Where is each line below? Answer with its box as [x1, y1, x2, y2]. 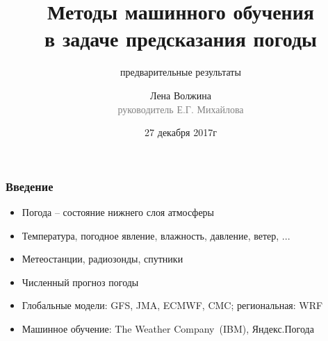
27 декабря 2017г [145, 125, 217, 140]
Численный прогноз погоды [22, 274, 139, 289]
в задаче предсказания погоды [44, 24, 317, 53]
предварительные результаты [120, 65, 241, 79]
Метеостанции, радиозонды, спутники [22, 251, 183, 266]
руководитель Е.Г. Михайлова [117, 101, 244, 116]
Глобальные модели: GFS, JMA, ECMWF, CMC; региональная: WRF [22, 298, 323, 313]
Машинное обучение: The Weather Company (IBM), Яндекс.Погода [22, 321, 314, 335]
